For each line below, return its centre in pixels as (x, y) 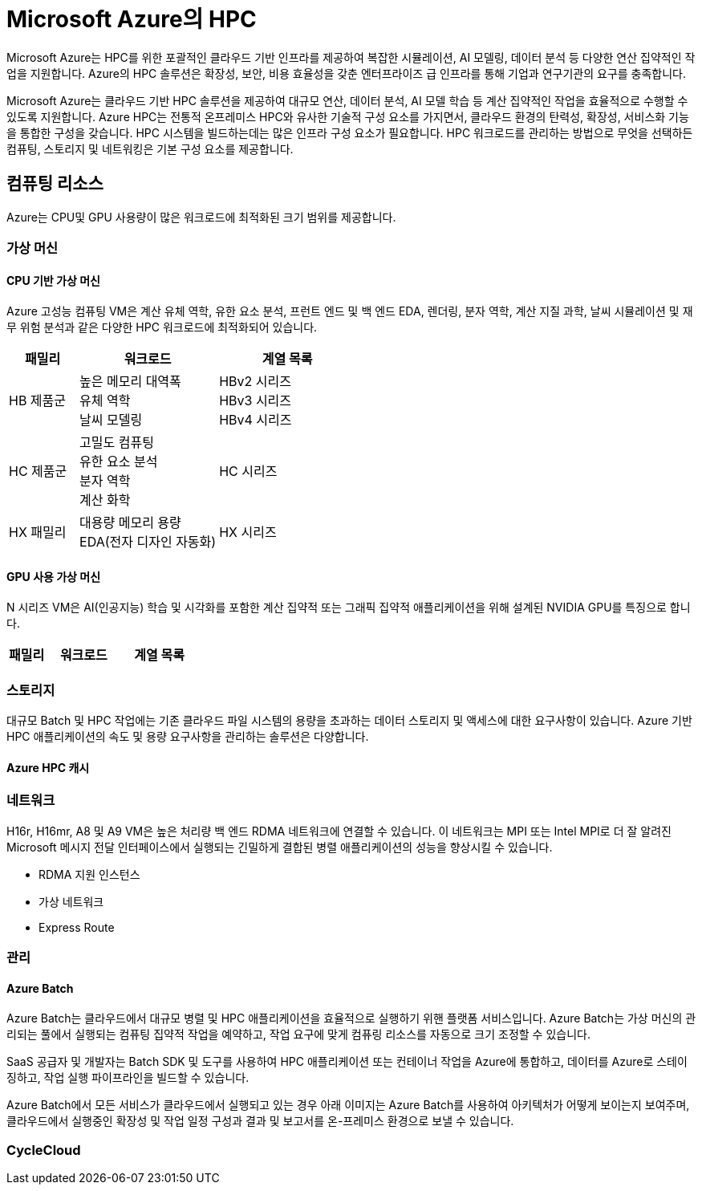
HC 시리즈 (248, 472)
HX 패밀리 (38, 532)
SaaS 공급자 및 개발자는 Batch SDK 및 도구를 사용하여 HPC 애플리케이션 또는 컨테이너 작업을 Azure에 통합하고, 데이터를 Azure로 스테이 (347, 1062)
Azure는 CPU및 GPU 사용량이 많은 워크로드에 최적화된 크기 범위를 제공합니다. (201, 217)
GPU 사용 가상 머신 (54, 576)
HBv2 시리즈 (255, 382)
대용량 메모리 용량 (130, 523)
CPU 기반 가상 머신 (53, 280)
